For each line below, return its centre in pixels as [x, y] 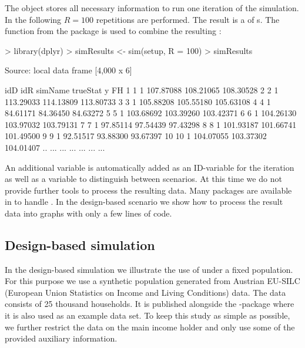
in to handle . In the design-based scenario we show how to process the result [144, 202]
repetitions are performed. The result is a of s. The [188, 19]
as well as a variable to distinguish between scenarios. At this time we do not [143, 179]
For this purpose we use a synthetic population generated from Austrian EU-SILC [152, 281]
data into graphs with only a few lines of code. [88, 213]
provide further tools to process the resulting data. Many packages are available [148, 190]
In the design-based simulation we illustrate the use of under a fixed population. [149, 269]
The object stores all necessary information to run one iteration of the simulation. [152, 8]
